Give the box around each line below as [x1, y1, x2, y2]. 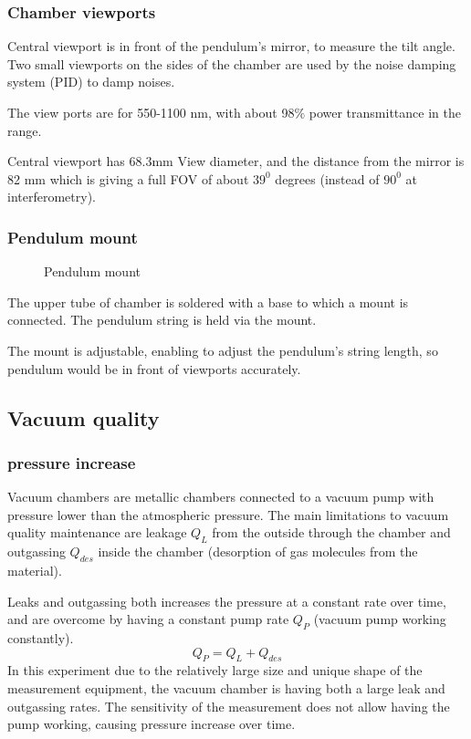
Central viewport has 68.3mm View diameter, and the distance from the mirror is [7, 151, 465, 171]
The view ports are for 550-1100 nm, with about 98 [7, 103, 295, 121]
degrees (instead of [275, 169, 380, 188]
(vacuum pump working [313, 609, 446, 629]
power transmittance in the [309, 103, 461, 121]
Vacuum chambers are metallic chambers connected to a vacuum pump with [7, 487, 434, 506]
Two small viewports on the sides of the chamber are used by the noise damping [7, 54, 456, 73]
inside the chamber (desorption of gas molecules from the [98, 542, 418, 561]
